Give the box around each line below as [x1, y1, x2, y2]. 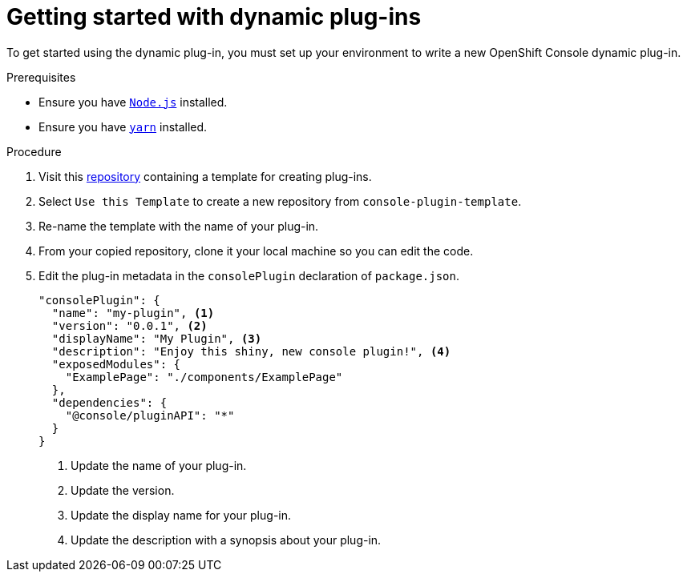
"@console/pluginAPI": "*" [65, 408, 235, 422]
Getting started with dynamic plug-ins [6, 3, 422, 30]
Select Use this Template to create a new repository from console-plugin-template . [38, 194, 522, 208]
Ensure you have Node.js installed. [38, 94, 228, 109]
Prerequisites [6, 70, 76, 84]
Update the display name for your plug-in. [71, 508, 292, 522]
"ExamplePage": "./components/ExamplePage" [65, 370, 343, 383]
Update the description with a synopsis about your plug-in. [71, 532, 382, 547]
